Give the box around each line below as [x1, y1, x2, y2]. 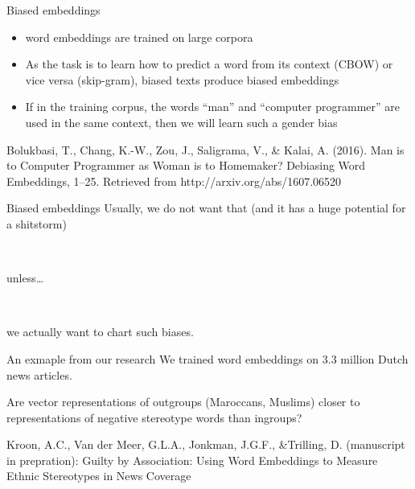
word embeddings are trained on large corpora [25, 28, 253, 45]
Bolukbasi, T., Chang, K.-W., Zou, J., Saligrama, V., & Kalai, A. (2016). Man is [6, 141, 405, 158]
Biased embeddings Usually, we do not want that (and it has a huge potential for [6, 199, 406, 216]
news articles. [6, 366, 72, 383]
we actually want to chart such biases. [6, 323, 194, 340]
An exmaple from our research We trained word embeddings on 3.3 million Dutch [6, 350, 409, 367]
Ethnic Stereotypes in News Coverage [6, 467, 191, 484]
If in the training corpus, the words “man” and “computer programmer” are [25, 98, 400, 115]
